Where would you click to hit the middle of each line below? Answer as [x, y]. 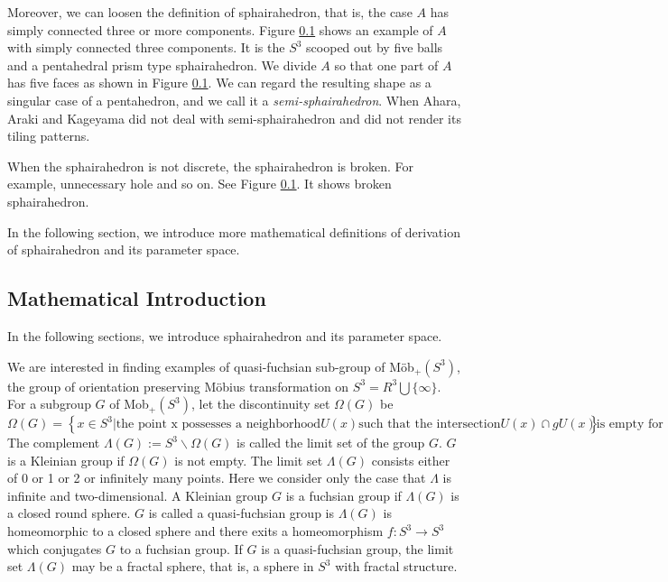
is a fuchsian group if [343, 495]
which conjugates [55, 548]
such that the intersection [430, 425]
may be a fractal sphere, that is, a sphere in [193, 566]
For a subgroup [49, 404]
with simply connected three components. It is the [146, 47]
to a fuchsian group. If [181, 548]
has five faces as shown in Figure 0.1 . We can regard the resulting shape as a [219, 83]
